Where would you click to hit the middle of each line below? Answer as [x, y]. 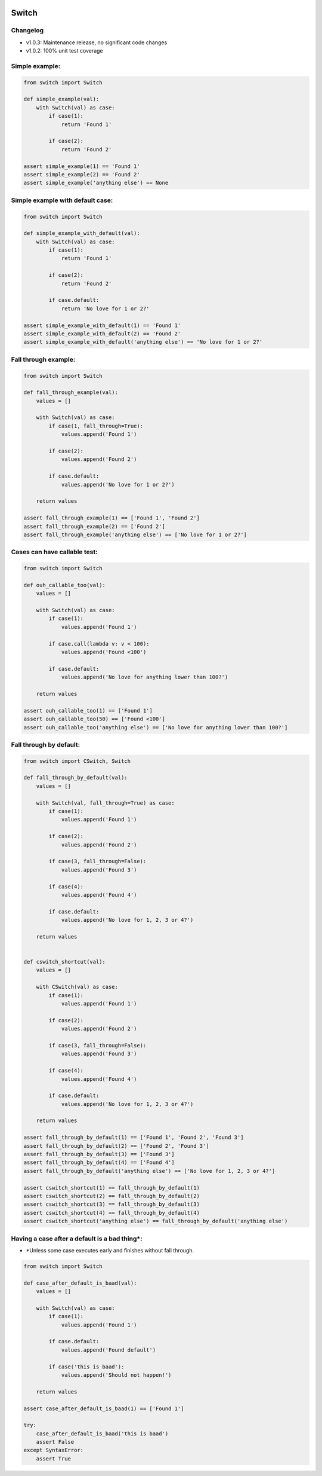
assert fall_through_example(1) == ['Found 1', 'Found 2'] [112, 518]
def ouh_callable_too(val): [64, 585]
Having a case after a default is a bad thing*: [77, 1239]
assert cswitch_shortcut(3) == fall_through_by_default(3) [112, 1204]
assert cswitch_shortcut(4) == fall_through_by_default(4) [112, 1213]
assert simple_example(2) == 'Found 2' [82, 174]
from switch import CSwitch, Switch [77, 761]
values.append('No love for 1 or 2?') [118, 485]
